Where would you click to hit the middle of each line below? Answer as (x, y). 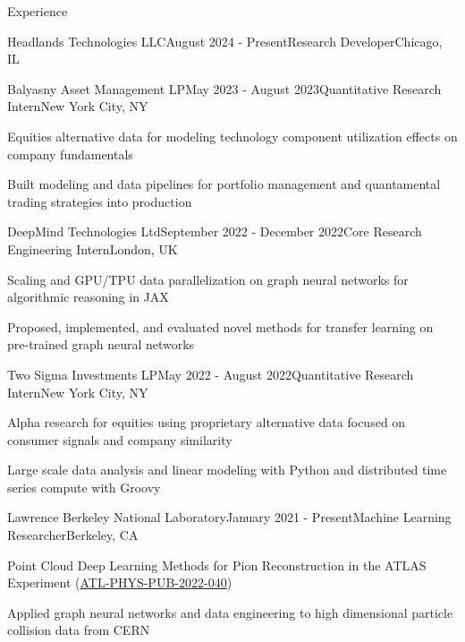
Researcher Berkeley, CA (73, 535)
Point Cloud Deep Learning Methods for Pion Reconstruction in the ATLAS (217, 565)
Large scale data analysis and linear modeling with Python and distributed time (227, 470)
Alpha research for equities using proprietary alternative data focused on (207, 422)
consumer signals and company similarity (120, 439)
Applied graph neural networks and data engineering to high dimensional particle (230, 612)
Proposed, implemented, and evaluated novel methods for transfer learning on (220, 326)
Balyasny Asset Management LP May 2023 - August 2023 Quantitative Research (224, 88)
